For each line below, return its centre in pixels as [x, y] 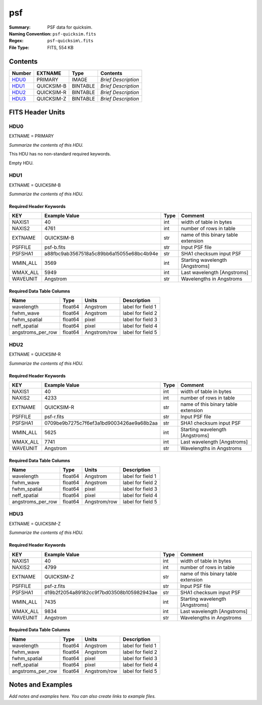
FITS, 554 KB [60, 47]
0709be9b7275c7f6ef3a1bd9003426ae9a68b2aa [101, 423]
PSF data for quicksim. [70, 27]
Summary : [20, 27]
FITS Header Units [37, 112]
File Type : [19, 47]
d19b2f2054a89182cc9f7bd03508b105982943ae [101, 592]
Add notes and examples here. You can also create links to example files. [82, 696]
